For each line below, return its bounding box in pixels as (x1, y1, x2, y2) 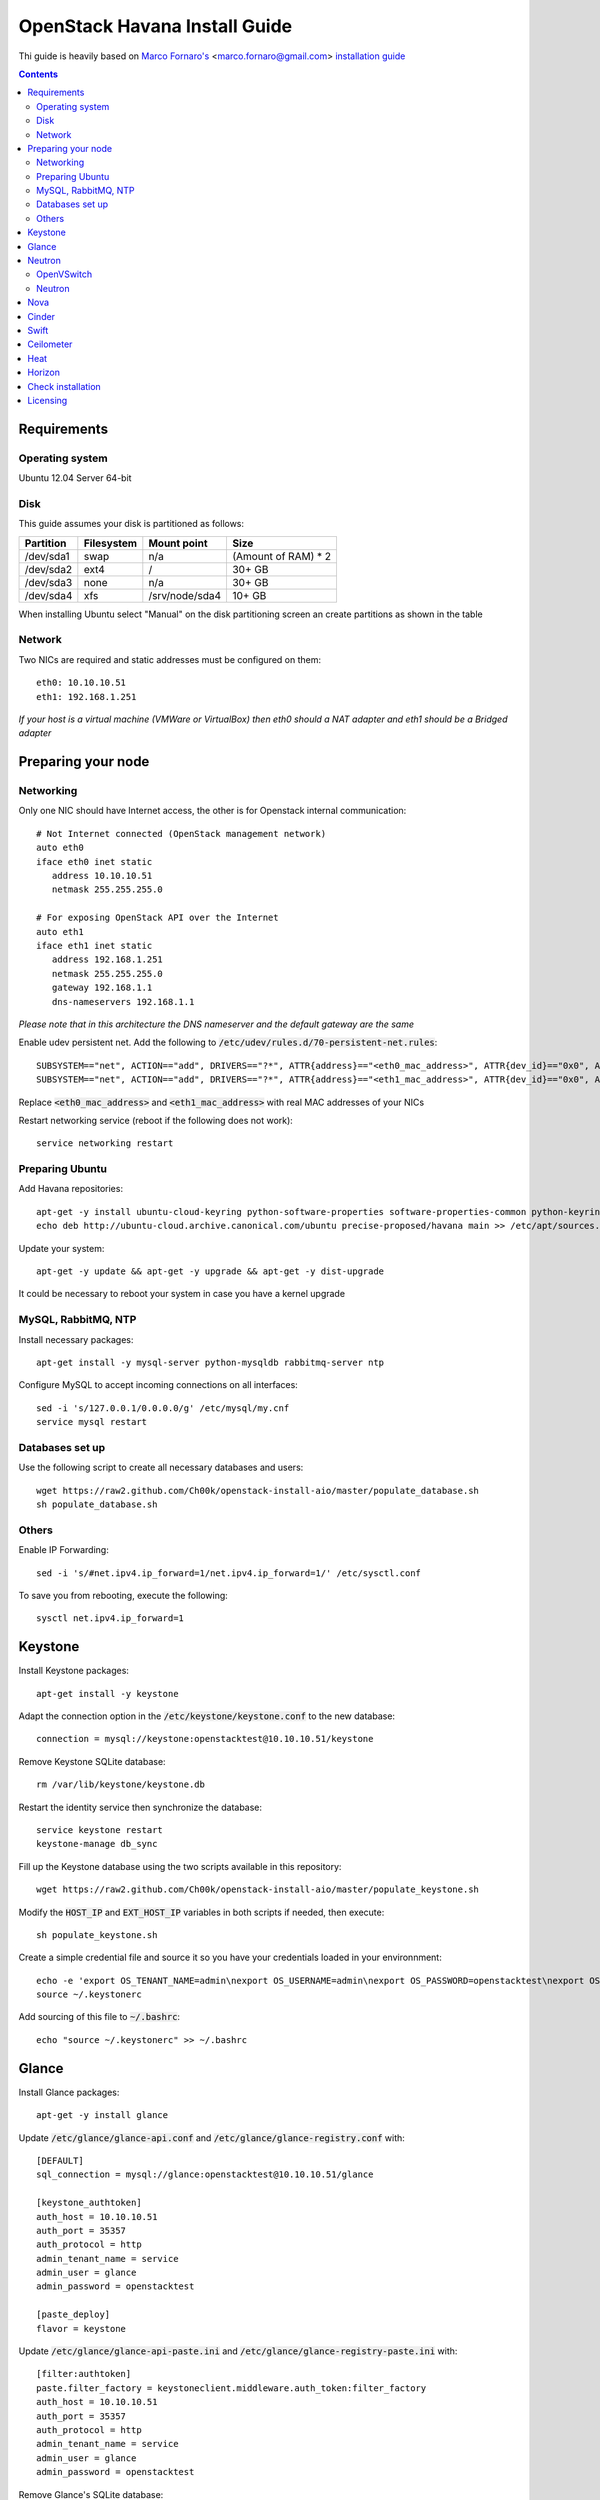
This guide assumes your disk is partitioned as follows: (18, 518, 245, 530)
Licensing (27, 394, 68, 406)
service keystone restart (36, 1824, 164, 1835)
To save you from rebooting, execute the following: (18, 1589, 229, 1601)
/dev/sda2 (24, 562, 73, 576)
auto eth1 (36, 926, 84, 937)
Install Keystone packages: (18, 1665, 130, 1677)
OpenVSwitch (36, 268, 93, 280)
